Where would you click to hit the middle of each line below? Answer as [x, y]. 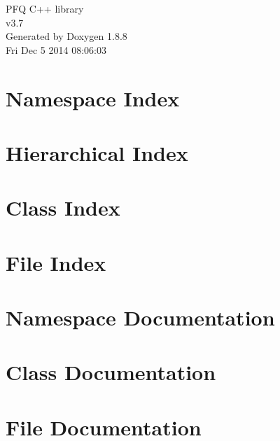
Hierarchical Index [97, 152]
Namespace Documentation [140, 317]
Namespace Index [93, 98]
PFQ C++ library [45, 8]
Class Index [63, 208]
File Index [56, 262]
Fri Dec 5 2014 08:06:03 [56, 49]
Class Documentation [111, 372]
